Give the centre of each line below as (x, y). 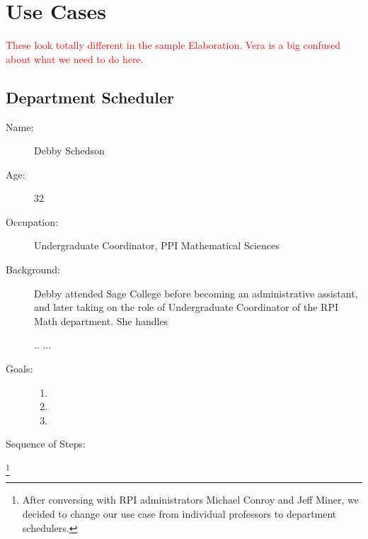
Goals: (19, 369)
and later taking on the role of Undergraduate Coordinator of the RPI (186, 307)
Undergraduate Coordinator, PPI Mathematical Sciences (157, 245)
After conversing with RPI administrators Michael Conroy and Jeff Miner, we (190, 500)
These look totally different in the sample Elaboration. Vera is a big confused (173, 45)
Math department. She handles (101, 320)
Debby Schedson (69, 151)
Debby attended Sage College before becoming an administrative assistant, (196, 293)
